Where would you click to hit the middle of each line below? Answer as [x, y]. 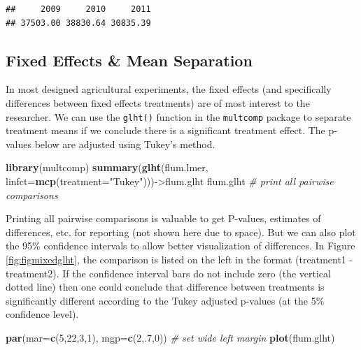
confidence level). [42, 314]
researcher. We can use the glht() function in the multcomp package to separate [178, 116]
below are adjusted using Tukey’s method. [125, 144]
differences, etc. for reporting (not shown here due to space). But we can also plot [181, 232]
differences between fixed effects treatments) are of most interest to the [158, 102]
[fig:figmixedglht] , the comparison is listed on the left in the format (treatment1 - [179, 259]
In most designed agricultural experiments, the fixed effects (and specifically [169, 89]
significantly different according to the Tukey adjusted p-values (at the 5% [165, 300]
